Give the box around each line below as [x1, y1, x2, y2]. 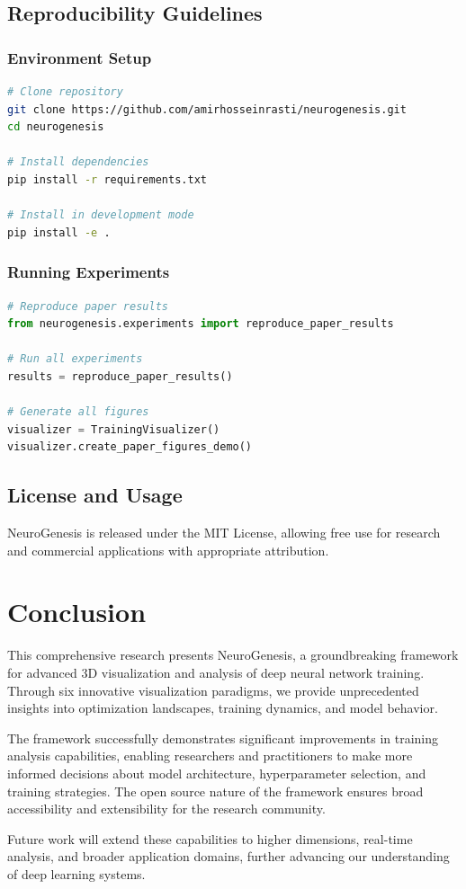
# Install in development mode [7, 209, 194, 222]
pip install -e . [7, 226, 111, 239]
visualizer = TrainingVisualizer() [7, 422, 220, 436]
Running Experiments [7, 261, 170, 283]
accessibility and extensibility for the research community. [7, 799, 326, 818]
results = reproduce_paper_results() [7, 369, 233, 383]
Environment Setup [7, 46, 152, 68]
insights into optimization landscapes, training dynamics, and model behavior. [7, 698, 438, 717]
